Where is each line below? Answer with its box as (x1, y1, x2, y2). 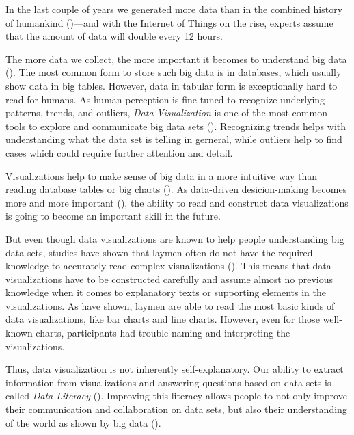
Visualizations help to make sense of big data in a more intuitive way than (5, 168, 318, 183)
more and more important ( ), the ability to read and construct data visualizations (5, 195, 349, 209)
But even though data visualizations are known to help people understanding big (5, 231, 344, 246)
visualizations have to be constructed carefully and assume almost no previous (5, 272, 333, 286)
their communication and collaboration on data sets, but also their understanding (5, 402, 347, 417)
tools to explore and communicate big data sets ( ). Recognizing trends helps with (5, 118, 346, 133)
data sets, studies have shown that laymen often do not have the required (5, 245, 313, 259)
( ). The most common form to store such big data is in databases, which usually (5, 65, 342, 79)
